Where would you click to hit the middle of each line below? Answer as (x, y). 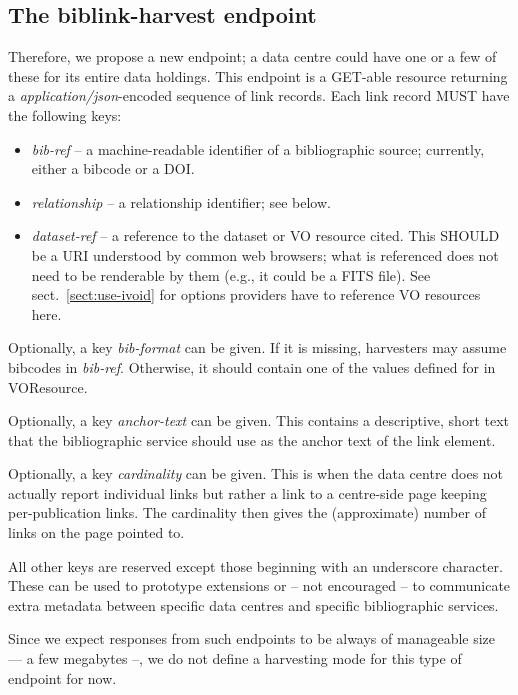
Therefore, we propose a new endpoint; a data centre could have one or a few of (252, 56)
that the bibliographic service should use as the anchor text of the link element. (252, 439)
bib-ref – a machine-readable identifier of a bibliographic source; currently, (258, 148)
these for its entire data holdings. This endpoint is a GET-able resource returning (258, 75)
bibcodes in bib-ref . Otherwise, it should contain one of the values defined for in (252, 366)
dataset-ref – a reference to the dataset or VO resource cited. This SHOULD (265, 235)
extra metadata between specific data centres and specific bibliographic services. (253, 604)
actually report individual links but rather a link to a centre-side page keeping (247, 492)
